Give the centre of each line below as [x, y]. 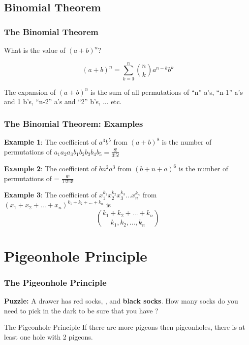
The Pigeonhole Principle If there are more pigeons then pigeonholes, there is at [125, 327]
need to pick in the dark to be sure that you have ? [81, 310]
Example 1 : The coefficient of [50, 142]
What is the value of [35, 50]
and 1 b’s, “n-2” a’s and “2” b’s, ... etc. [63, 101]
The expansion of [30, 92]
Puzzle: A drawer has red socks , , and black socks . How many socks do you [121, 301]
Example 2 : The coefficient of [50, 169]
